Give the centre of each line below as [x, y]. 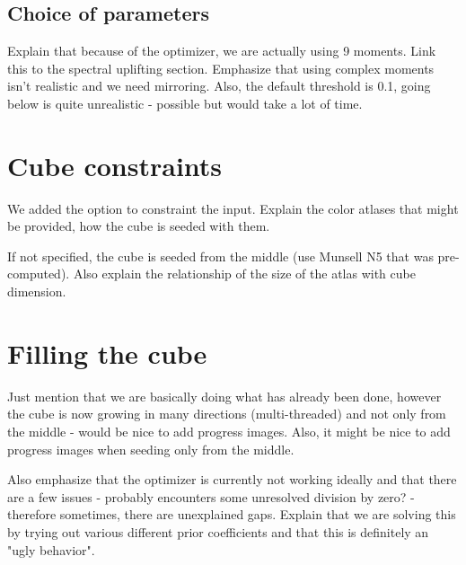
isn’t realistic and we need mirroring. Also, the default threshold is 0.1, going [219, 86]
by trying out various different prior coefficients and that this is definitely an [218, 531]
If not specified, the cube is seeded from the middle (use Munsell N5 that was [220, 256]
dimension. [37, 291]
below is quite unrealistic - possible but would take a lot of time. [185, 103]
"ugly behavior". [51, 549]
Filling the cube [107, 353]
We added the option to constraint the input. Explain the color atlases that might [233, 208]
